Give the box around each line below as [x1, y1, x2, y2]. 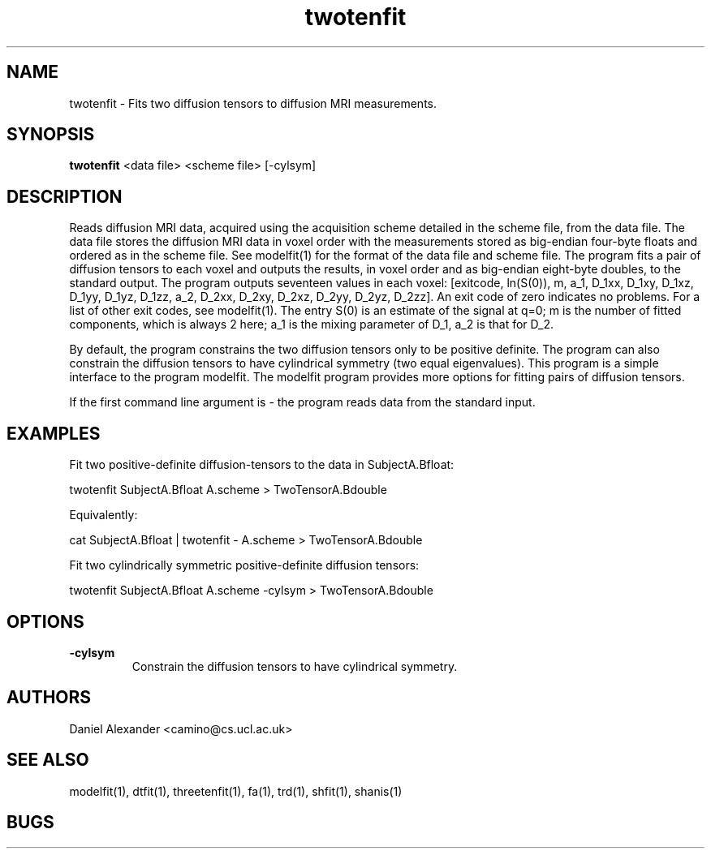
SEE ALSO [6, 750, 89, 771]
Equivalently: [69, 508, 138, 522]
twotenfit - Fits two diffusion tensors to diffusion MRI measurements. [69, 96, 437, 110]
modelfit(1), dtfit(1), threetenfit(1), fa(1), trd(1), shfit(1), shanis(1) [69, 784, 403, 798]
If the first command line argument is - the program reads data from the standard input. [69, 395, 536, 410]
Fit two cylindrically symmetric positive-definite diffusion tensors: [69, 558, 420, 573]
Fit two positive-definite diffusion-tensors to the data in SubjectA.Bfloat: [69, 458, 455, 472]
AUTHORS [6, 687, 92, 708]
